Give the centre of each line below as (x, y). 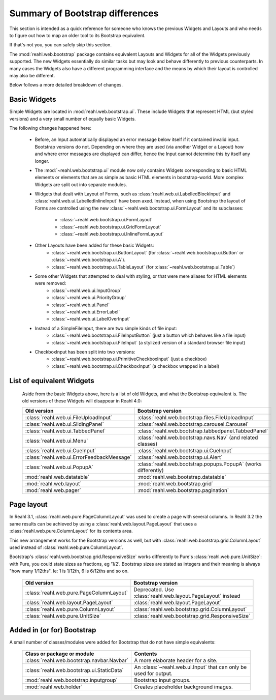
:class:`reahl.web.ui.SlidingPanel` (64, 424)
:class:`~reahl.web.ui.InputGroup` (87, 290)
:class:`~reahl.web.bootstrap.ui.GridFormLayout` (111, 227)
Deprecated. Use (154, 589)
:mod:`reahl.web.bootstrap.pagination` (183, 490)
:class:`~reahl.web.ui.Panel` (81, 305)
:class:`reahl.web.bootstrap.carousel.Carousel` (193, 424)
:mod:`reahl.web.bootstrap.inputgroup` (71, 680)
